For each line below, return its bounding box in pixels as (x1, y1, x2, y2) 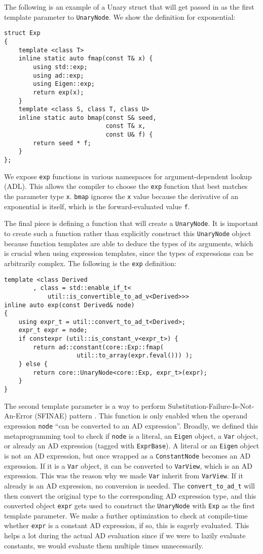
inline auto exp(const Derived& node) (4, 301, 135, 309)
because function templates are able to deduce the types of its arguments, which (4, 238, 253, 248)
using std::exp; (33, 63, 88, 71)
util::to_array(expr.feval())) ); (77, 352, 193, 360)
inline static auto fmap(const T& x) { (18, 55, 153, 62)
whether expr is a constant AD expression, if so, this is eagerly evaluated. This (4, 520, 249, 531)
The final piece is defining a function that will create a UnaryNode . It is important (4, 218, 258, 229)
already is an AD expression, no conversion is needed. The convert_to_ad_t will (4, 480, 255, 491)
